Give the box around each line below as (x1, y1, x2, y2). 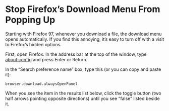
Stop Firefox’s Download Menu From (5, 4, 160, 15)
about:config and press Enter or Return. (5, 56, 88, 62)
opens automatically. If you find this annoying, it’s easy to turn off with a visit (5, 36, 164, 42)
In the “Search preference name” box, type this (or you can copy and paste (5, 66, 161, 72)
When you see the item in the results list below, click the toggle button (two (5, 90, 161, 96)
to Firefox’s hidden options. (5, 41, 62, 47)
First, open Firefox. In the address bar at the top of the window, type (5, 51, 147, 57)
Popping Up (5, 14, 55, 26)
